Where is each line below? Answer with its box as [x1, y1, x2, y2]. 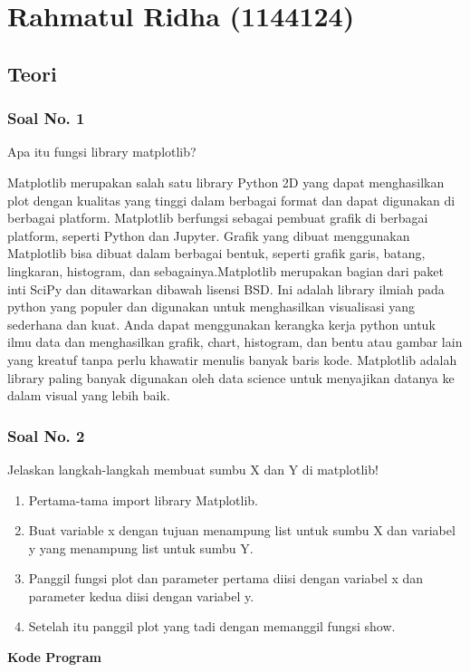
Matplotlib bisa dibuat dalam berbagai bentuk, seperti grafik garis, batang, [7, 244, 426, 263]
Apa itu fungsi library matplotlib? [7, 142, 197, 161]
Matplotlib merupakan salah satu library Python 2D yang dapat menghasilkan [7, 172, 445, 191]
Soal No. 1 [7, 107, 85, 130]
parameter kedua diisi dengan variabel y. [28, 586, 254, 605]
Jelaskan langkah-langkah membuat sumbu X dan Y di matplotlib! [7, 459, 379, 478]
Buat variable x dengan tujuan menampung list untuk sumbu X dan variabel [28, 521, 456, 540]
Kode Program [7, 648, 101, 667]
